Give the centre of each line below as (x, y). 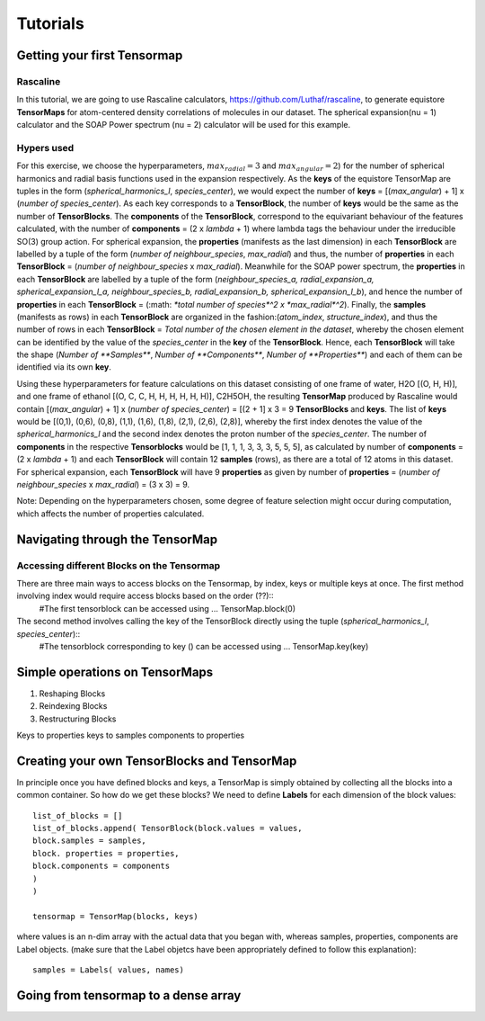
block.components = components (101, 866)
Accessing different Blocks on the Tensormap (119, 565)
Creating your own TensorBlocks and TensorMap (157, 761)
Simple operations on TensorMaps (115, 672)
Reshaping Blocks (72, 694)
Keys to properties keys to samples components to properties (131, 735)
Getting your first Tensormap (100, 55)
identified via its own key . (64, 367)
